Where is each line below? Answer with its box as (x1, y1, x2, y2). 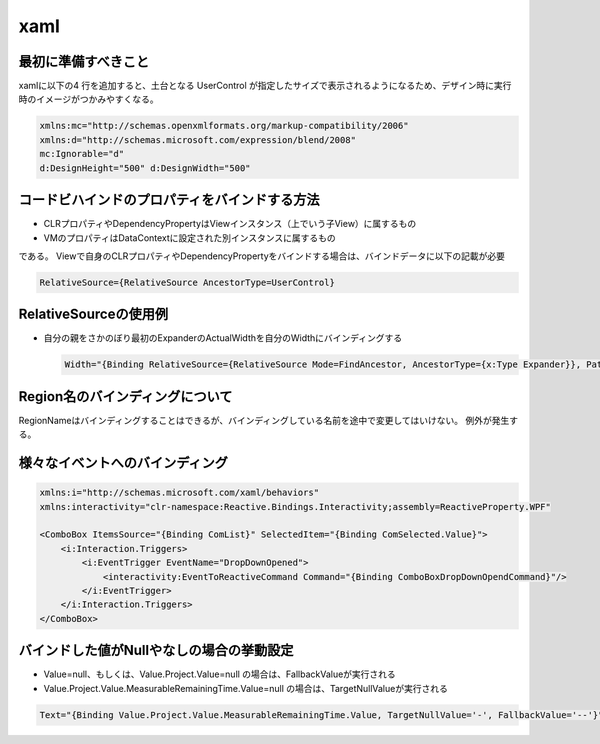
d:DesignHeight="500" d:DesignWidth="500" (39, 162, 251, 174)
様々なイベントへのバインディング (18, 455, 229, 472)
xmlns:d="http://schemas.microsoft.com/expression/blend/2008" (39, 134, 357, 145)
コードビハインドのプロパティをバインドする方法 (18, 191, 320, 209)
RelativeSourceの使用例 (18, 306, 169, 323)
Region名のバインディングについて (18, 388, 233, 405)
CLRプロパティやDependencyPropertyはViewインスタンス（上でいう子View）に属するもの (43, 218, 417, 230)
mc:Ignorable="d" (39, 148, 125, 160)
